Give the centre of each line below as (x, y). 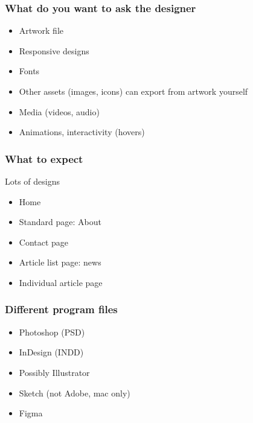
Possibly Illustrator (54, 372)
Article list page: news (60, 262)
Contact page (44, 242)
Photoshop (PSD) (52, 332)
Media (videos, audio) (59, 111)
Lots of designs (33, 181)
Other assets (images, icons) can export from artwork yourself (133, 91)
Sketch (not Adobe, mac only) (75, 393)
